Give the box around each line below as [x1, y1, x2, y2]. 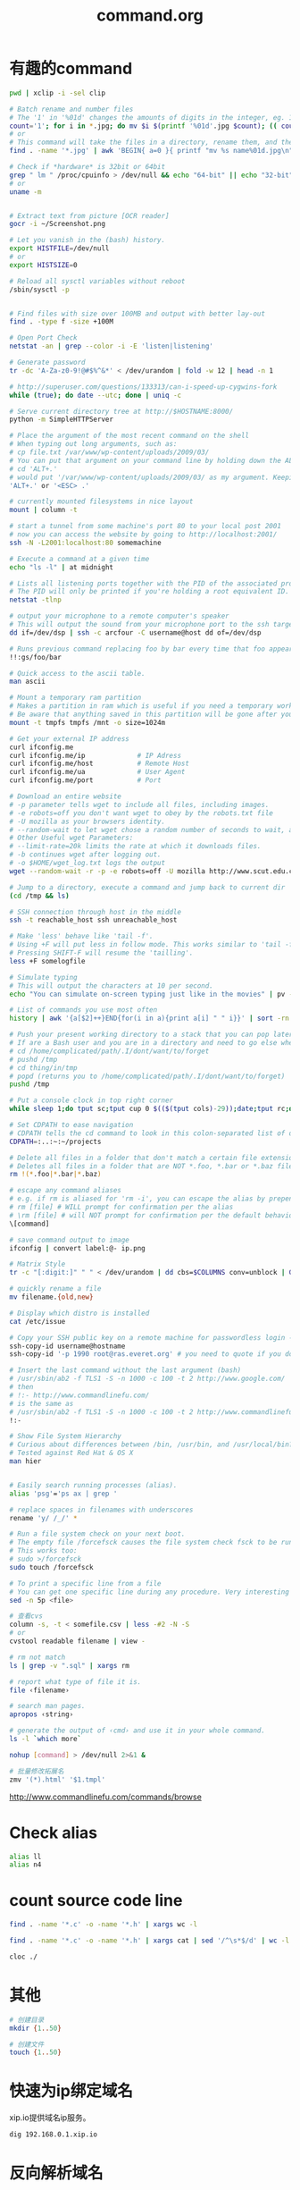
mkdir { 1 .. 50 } [9, 2024, 62, 2033]
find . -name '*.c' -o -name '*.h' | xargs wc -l [9, 1920, 198, 1929]
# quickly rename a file [9, 1285, 102, 1293]
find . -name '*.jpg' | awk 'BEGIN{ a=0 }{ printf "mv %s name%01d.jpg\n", [9, 147, 297, 156]
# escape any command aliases [9, 1186, 122, 1195]
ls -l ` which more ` [9, 1735, 82, 1744]
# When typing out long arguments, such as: [9, 440, 178, 449]
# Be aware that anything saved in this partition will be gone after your [9, 710, 297, 720]
